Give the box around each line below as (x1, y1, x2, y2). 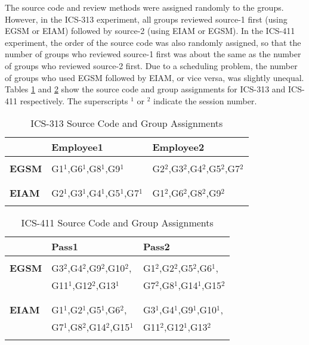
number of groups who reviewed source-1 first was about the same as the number (5, 48, 301, 60)
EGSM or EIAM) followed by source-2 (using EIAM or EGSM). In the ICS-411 (5, 24, 295, 37)
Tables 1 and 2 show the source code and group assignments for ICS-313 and (5, 83, 286, 95)
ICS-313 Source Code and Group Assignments (30, 116, 223, 130)
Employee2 (152, 140, 205, 154)
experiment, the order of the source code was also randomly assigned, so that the (5, 36, 301, 48)
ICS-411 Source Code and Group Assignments (21, 216, 214, 230)
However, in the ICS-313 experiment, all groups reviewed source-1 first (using (5, 13, 288, 25)
